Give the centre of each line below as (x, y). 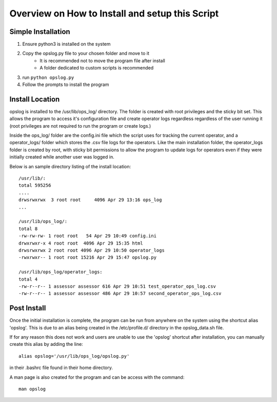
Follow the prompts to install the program (66, 84)
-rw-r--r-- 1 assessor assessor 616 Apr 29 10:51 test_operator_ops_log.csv (117, 286)
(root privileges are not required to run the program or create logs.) (80, 126)
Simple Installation (40, 32)
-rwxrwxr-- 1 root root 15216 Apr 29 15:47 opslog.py (87, 258)
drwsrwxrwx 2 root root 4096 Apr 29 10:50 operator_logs (92, 250)
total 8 (28, 229)
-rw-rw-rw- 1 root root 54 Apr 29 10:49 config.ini (87, 236)
